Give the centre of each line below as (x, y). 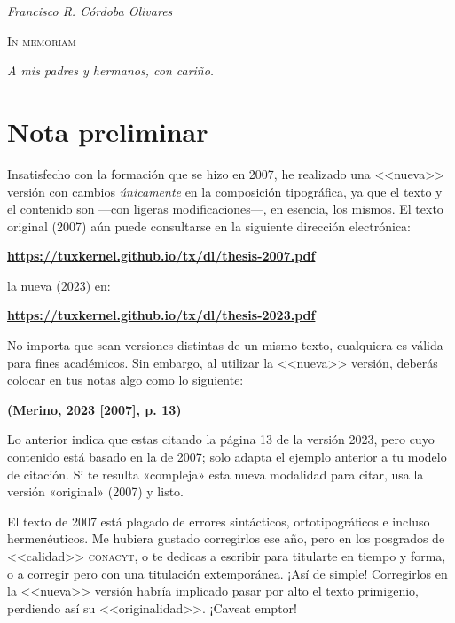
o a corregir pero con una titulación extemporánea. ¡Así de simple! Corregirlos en (227, 573)
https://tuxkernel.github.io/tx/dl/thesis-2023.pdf (161, 315)
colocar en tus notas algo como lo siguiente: (126, 380)
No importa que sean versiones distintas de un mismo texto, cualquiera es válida (225, 345)
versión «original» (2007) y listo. (95, 491)
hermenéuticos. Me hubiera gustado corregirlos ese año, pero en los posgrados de (226, 538)
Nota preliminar (108, 131)
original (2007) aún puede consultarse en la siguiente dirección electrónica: (209, 226)
